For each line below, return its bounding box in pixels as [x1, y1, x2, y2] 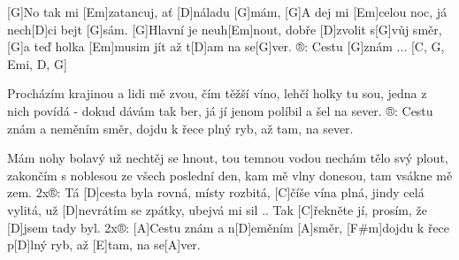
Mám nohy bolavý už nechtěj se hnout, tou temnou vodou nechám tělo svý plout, [7, 149, 448, 167]
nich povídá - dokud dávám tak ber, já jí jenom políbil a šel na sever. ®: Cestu [7, 101, 433, 119]
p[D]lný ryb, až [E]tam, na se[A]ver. [7, 235, 201, 254]
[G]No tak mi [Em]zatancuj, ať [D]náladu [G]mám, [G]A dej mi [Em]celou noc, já [7, 3, 448, 20]
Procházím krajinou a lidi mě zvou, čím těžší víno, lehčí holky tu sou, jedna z [7, 84, 427, 103]
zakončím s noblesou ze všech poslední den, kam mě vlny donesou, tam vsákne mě [7, 165, 453, 184]
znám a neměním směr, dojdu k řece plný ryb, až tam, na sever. [7, 119, 354, 137]
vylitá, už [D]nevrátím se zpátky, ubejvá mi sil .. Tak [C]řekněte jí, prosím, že [7, 200, 427, 218]
